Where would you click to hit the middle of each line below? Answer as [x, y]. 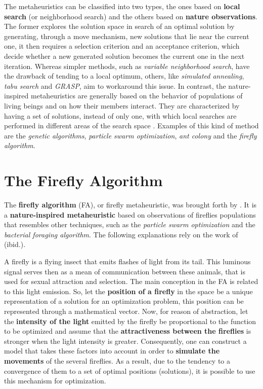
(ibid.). [15, 244]
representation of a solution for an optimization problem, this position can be [124, 301]
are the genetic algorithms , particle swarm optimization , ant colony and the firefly [130, 135]
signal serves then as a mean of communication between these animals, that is [125, 271]
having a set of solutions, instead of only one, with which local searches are [120, 115]
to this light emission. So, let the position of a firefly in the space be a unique [128, 291]
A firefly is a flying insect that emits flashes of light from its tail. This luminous [127, 261]
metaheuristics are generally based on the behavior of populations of [137, 96]
